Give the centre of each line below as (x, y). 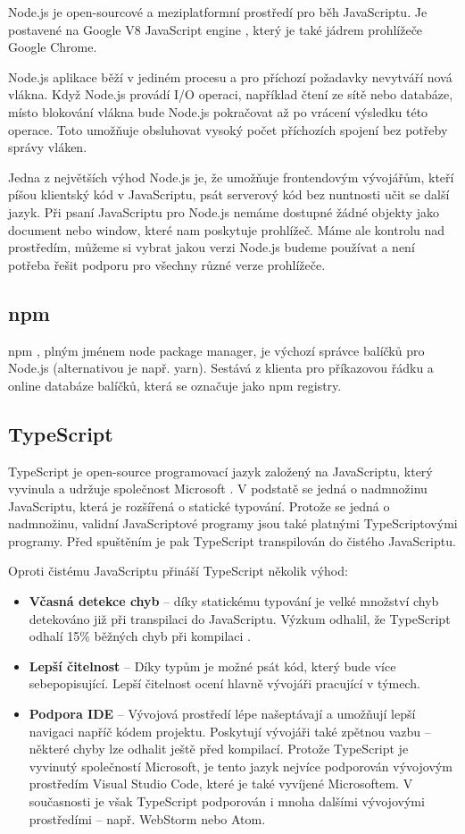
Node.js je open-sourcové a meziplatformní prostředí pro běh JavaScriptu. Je (218, 12)
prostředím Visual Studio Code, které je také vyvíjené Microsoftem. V (221, 783)
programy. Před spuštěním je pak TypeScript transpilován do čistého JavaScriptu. (232, 540)
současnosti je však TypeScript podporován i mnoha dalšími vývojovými (227, 801)
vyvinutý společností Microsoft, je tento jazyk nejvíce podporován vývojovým (241, 766)
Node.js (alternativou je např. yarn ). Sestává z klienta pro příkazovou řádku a (221, 368)
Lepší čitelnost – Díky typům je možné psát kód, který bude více (212, 666)
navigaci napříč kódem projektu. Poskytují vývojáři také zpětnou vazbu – (230, 731)
